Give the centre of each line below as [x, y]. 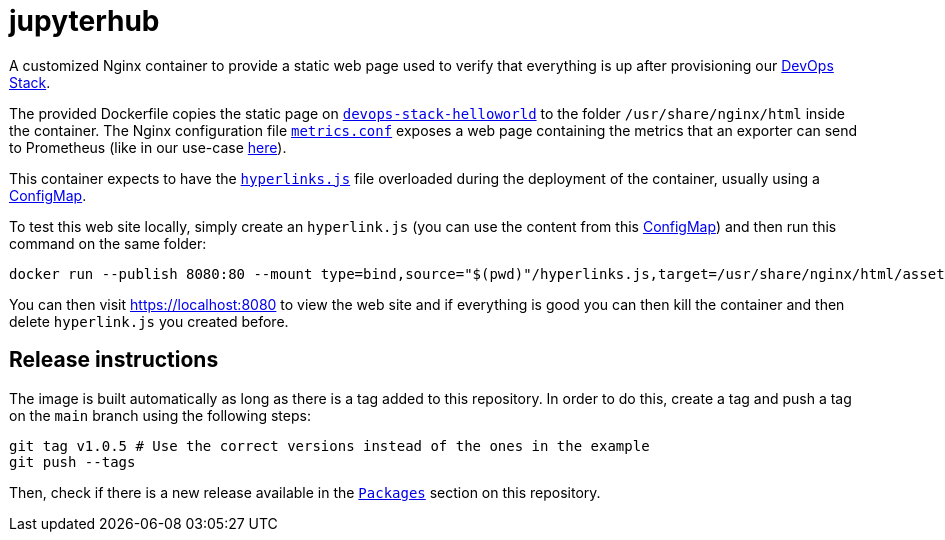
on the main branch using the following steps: [160, 415]
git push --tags [72, 461]
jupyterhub [84, 21]
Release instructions [114, 360]
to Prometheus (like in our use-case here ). [148, 147]
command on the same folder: [108, 243]
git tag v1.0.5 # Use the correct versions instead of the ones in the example [329, 445]
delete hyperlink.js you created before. [149, 321]
